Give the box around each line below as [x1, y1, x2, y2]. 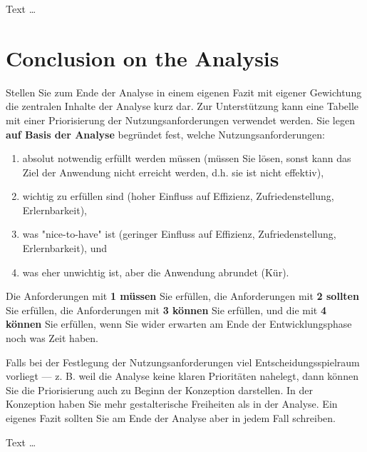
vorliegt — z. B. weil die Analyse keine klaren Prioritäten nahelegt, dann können [6, 368, 358, 383]
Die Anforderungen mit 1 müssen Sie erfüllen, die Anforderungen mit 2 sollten [6, 288, 359, 303]
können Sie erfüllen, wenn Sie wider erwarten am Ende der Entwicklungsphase [6, 316, 352, 331]
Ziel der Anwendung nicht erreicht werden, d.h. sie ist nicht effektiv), [22, 164, 324, 179]
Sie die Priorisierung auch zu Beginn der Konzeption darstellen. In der [6, 382, 313, 397]
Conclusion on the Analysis [6, 43, 279, 72]
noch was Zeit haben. [6, 331, 98, 346]
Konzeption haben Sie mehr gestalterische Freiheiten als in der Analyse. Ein [6, 396, 338, 411]
